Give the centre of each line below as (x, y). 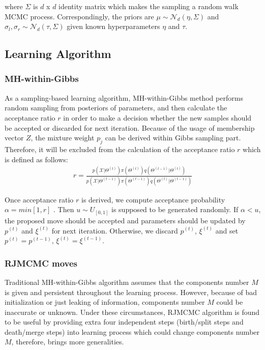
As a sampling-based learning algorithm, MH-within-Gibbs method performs (124, 97)
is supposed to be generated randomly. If (175, 209)
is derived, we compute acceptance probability (153, 199)
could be (230, 302)
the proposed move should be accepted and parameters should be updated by (125, 220)
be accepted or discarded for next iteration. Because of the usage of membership (130, 127)
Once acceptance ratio (39, 199)
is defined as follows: (36, 159)
